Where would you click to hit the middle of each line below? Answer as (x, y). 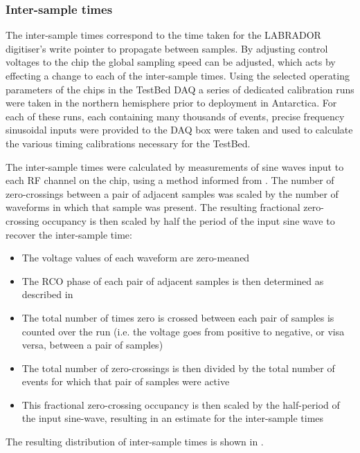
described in (47, 294)
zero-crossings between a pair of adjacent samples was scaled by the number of (172, 193)
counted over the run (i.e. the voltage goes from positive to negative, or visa (183, 331)
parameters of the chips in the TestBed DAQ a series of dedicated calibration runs (180, 89)
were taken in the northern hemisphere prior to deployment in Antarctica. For (171, 103)
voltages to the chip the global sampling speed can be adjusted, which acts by (171, 62)
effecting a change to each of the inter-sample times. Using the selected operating (178, 75)
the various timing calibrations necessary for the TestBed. (128, 143)
